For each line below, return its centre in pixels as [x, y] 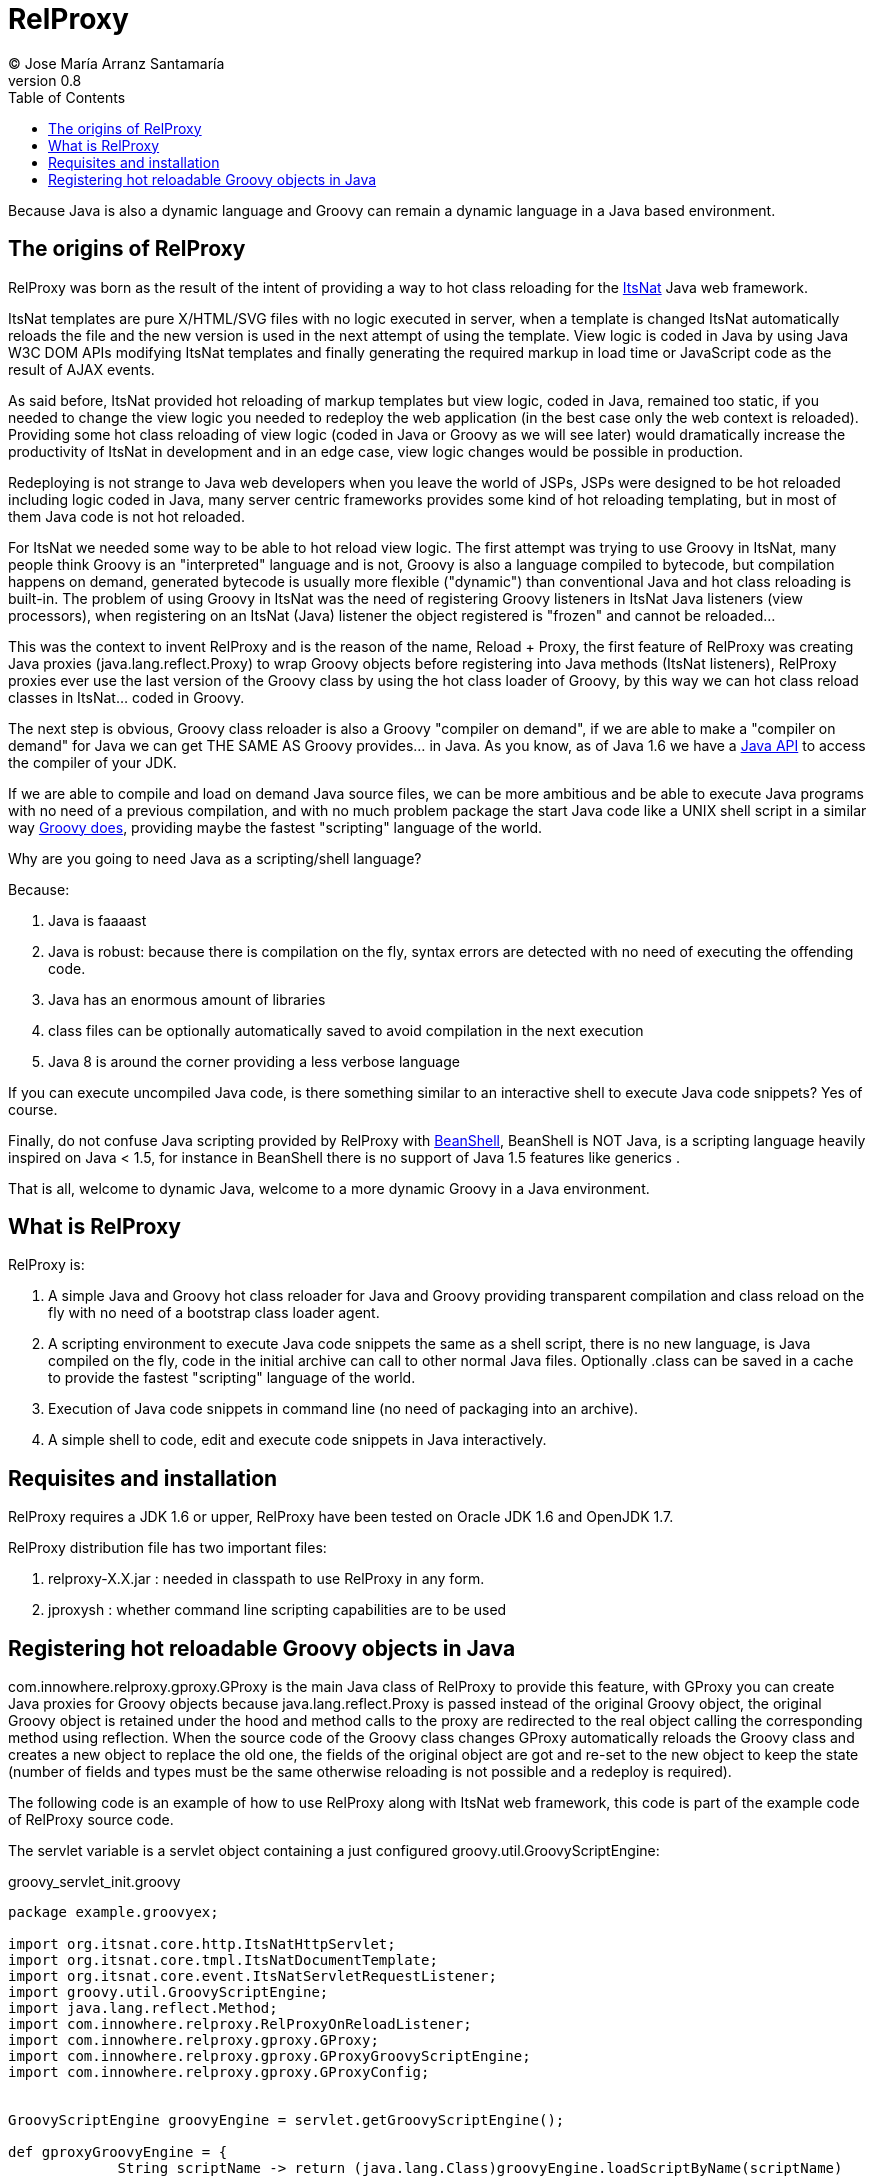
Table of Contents [67, 97]
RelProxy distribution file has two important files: [167, 1548]
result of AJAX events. [81, 369]
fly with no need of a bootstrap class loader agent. [214, 1313]
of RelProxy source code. [91, 1820]
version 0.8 [45, 80]
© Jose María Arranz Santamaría [116, 63]
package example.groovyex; [113, 1912]
